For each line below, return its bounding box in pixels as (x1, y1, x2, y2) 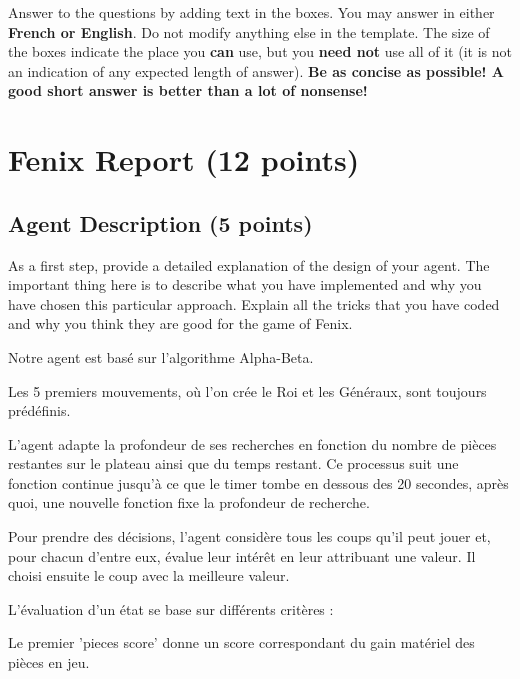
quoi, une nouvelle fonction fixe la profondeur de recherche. (8, 492, 370, 513)
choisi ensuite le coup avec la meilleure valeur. (8, 565, 290, 586)
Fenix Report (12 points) (8, 139, 360, 180)
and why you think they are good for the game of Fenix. (8, 313, 353, 334)
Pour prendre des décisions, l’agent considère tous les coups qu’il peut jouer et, (8, 526, 491, 547)
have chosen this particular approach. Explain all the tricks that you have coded (8, 293, 500, 314)
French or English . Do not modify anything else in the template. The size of (8, 21, 490, 42)
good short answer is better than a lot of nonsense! (8, 80, 368, 101)
